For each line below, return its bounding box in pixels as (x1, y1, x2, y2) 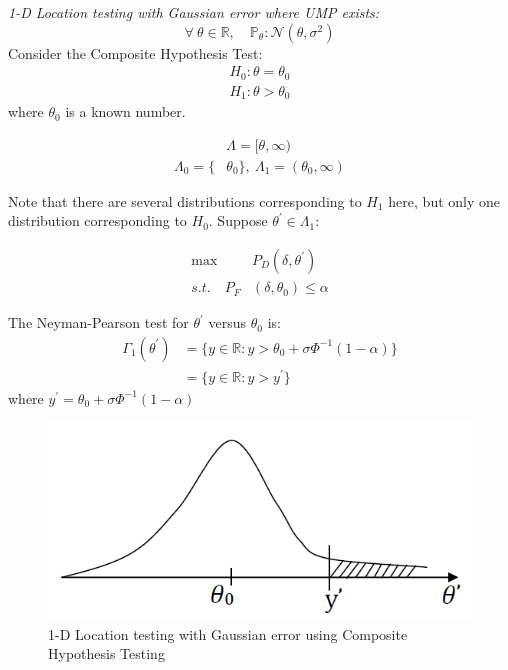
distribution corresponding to (8, 210, 187, 231)
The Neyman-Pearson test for (8, 312, 189, 333)
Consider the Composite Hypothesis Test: (8, 42, 263, 63)
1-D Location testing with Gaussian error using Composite (48, 623, 408, 644)
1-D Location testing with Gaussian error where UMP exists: (8, 2, 380, 22)
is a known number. (65, 101, 186, 122)
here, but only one (388, 190, 500, 211)
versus (208, 312, 247, 333)
